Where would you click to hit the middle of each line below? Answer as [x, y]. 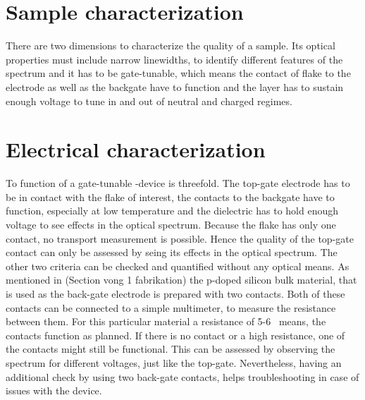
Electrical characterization [136, 149]
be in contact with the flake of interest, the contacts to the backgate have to [170, 196]
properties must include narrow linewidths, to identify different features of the [174, 59]
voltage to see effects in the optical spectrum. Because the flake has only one [171, 224]
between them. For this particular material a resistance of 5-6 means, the [166, 321]
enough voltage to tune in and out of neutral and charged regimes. [149, 101]
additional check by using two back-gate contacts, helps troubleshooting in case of [182, 376]
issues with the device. [54, 390]
